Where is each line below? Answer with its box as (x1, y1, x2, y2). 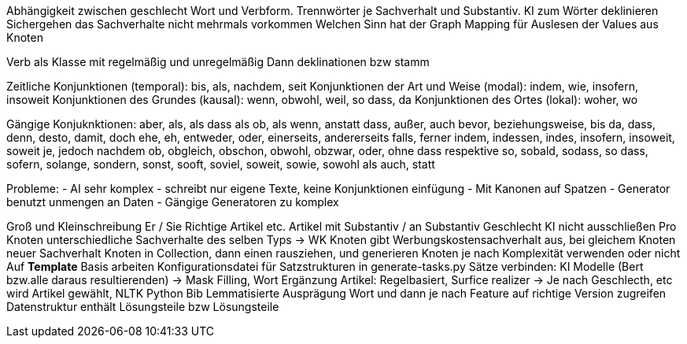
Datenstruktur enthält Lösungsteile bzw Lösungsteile (6, 300, 279, 313)
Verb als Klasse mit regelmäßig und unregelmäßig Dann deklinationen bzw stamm (6, 55, 430, 68)
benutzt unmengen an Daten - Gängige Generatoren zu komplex (6, 195, 339, 209)
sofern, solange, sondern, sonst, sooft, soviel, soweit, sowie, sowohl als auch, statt (6, 157, 435, 171)
